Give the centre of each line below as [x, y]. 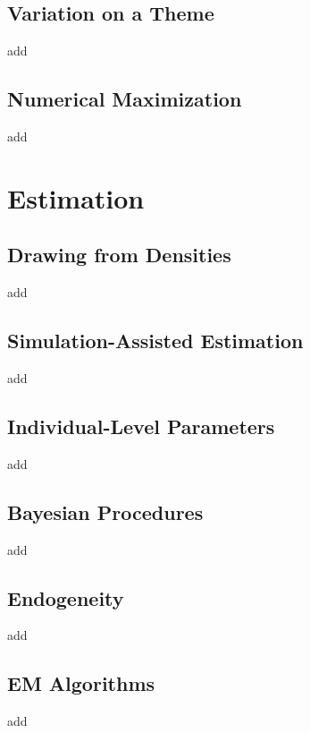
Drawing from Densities [119, 255]
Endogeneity [66, 597]
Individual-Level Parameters [141, 426]
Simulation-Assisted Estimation [155, 341]
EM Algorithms [81, 683]
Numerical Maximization [125, 99]
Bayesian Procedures [105, 511]
